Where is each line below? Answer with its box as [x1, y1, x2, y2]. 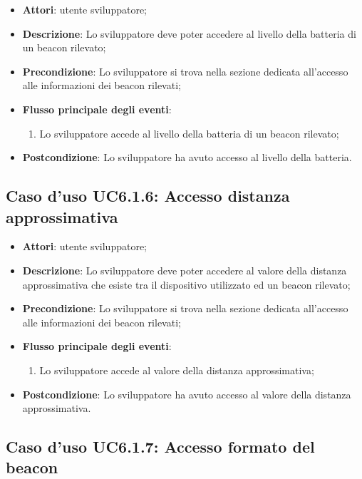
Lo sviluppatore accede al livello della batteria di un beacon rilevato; [39, 125, 339, 140]
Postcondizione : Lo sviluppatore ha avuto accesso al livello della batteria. [22, 150, 352, 165]
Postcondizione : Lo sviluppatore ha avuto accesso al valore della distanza [22, 386, 351, 401]
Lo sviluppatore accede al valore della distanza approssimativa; [39, 362, 314, 377]
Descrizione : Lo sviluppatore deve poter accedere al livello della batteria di [22, 26, 356, 41]
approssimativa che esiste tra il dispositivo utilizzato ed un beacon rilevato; [22, 277, 351, 292]
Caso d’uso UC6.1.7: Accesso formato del [6, 436, 315, 458]
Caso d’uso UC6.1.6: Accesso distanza [6, 185, 290, 207]
